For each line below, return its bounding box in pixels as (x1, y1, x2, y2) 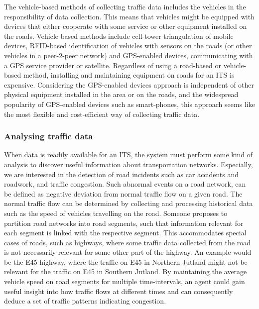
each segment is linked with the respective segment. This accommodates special (4, 227, 247, 238)
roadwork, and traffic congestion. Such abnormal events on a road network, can (4, 179, 246, 189)
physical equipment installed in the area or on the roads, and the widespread (4, 89, 239, 100)
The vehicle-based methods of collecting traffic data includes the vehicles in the (4, 1, 246, 11)
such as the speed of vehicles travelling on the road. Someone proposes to (4, 207, 228, 218)
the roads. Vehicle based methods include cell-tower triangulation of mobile (4, 30, 234, 41)
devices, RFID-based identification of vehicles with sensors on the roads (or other (4, 40, 252, 51)
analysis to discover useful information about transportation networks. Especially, (4, 159, 253, 169)
